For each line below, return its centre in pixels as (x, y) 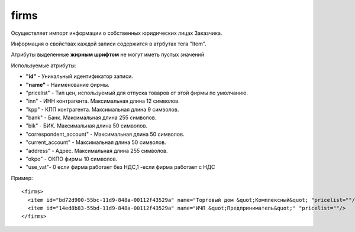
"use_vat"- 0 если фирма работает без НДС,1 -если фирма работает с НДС (120, 167)
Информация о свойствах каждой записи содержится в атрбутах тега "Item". (109, 44)
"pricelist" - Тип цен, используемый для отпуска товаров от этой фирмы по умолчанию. (137, 93)
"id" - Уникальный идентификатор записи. (79, 76)
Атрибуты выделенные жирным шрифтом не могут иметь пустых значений (107, 55)
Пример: (22, 178)
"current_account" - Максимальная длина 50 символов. (96, 142)
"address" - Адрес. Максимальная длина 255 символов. (97, 151)
